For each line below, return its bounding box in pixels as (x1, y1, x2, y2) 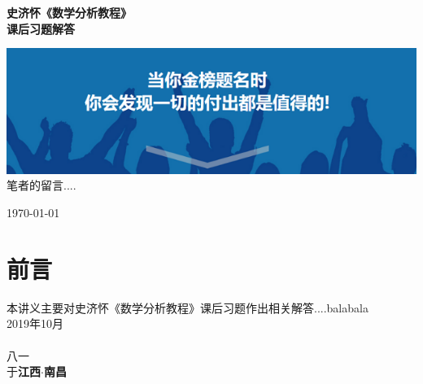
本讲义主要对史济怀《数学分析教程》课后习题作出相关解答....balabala (7, 299, 368, 316)
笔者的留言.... (7, 177, 76, 194)
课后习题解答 (7, 20, 75, 37)
